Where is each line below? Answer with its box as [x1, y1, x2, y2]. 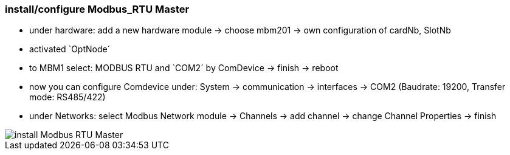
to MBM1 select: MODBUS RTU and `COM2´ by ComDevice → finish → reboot [29, 63, 339, 74]
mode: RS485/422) [29, 92, 106, 103]
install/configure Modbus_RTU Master [5, 3, 190, 15]
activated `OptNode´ [29, 44, 111, 55]
